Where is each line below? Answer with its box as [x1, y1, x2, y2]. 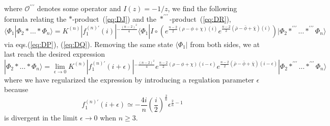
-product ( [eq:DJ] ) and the [72, 13, 156, 24]
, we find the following [168, 3, 237, 13]
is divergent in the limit [4, 112, 78, 123]
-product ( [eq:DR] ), [170, 13, 231, 24]
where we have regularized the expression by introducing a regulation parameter [4, 74, 254, 85]
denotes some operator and [37, 3, 121, 13]
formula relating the [4, 13, 67, 24]
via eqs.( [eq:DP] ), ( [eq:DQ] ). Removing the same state [4, 38, 173, 49]
